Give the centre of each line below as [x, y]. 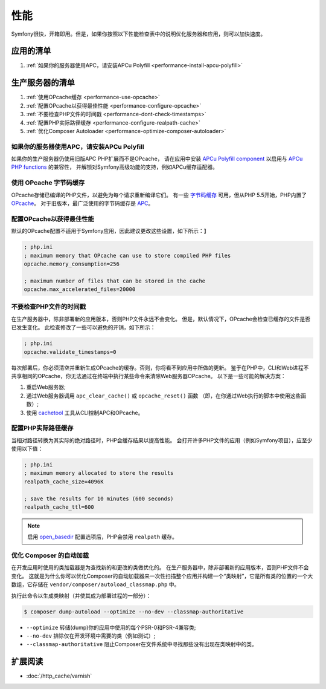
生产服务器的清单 [43, 83]
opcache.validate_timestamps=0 [70, 352]
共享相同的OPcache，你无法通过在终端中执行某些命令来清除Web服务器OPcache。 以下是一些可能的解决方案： [149, 376]
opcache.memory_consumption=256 [72, 264]
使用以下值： [27, 449]
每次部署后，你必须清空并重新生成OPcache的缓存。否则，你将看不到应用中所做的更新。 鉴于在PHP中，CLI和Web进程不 [160, 367]
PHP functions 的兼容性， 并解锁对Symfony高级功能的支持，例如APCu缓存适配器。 [115, 167]
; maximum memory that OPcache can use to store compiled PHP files [127, 255]
